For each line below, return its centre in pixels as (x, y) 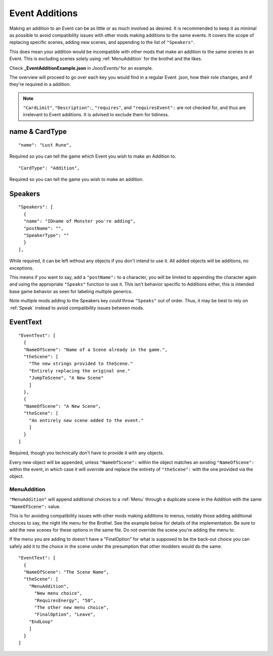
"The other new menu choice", (72, 607)
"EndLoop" (41, 621)
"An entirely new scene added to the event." (86, 420)
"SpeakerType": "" (46, 235)
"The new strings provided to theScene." (81, 364)
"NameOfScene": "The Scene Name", (66, 572)
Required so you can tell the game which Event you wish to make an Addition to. (93, 156)
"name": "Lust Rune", (45, 145)
